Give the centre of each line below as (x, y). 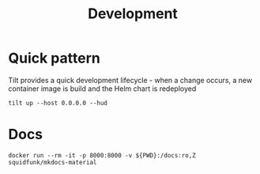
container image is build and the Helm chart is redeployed (102, 89)
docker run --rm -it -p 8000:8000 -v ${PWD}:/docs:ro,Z (102, 155)
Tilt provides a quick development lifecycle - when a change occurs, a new (130, 80)
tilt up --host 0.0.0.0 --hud (58, 103)
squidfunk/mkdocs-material (53, 162)
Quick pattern (54, 58)
